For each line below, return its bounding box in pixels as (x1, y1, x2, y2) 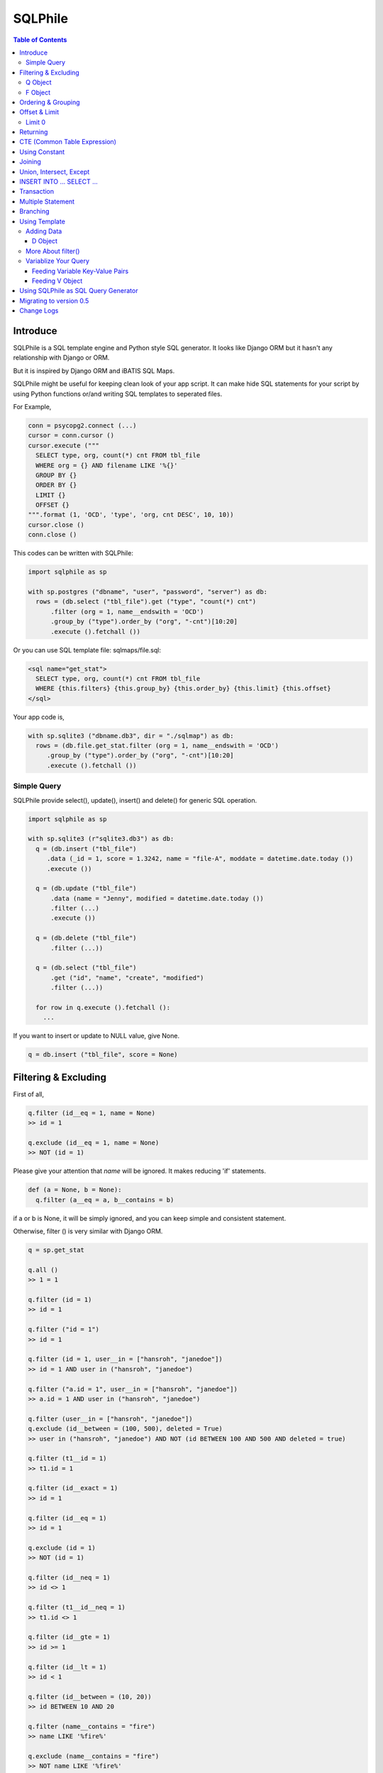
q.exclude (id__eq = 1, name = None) (28, 1138, 160, 1147)
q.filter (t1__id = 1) (28, 1455, 107, 1462)
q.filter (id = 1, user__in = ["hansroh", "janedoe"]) (28, 1355, 223, 1363)
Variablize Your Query (26, 257, 90, 265)
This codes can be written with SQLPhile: (13, 549, 134, 557)
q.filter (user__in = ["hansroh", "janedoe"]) (28, 1415, 193, 1423)
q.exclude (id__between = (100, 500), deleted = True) (28, 1425, 223, 1433)
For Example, (13, 402, 52, 411)
